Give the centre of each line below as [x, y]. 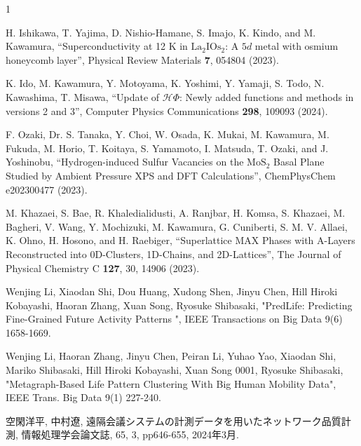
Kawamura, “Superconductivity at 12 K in [97, 46]
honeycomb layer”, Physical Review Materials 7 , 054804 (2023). [142, 59]
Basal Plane [299, 162]
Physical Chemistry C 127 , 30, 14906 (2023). [103, 268]
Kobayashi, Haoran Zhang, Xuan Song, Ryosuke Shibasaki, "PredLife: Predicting [179, 305]
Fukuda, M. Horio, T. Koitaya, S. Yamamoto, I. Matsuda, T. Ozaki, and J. [167, 148]
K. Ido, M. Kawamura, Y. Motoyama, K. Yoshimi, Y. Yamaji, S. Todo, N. [165, 83]
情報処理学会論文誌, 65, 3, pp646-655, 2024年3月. [130, 434]
